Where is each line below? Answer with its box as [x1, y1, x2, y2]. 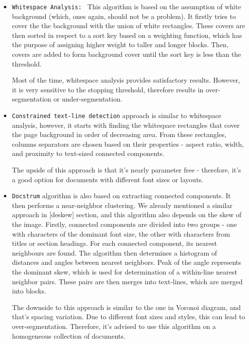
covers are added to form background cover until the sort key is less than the [12, 49, 241, 59]
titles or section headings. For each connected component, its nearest [12, 238, 217, 248]
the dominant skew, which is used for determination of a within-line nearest [12, 267, 237, 277]
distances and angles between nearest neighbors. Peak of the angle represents [12, 257, 241, 267]
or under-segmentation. [53, 94, 123, 104]
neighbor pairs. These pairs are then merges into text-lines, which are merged [12, 276, 243, 286]
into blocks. [12, 286, 46, 296]
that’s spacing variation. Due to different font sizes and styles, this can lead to [12, 311, 245, 322]
